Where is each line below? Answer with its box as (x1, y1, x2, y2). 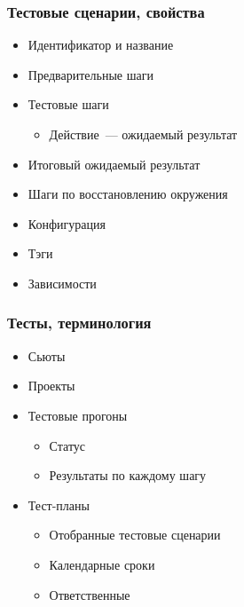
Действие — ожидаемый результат (49, 125, 238, 143)
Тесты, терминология (7, 311, 152, 334)
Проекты (28, 376, 75, 395)
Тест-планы (28, 495, 90, 514)
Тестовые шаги (28, 95, 109, 114)
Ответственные (49, 585, 130, 603)
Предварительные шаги (28, 65, 153, 83)
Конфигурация (28, 214, 106, 233)
